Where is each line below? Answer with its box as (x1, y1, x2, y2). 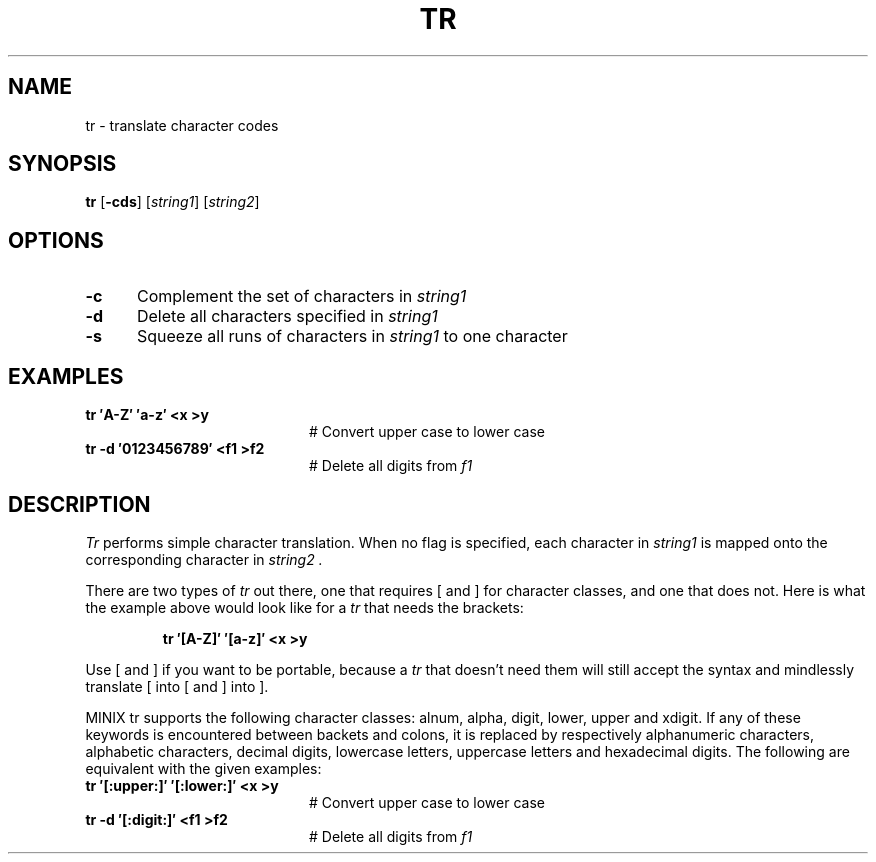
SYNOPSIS (8, 151, 117, 177)
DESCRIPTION (8, 491, 151, 517)
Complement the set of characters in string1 (136, 286, 467, 307)
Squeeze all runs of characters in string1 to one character (136, 326, 568, 347)
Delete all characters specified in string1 (136, 306, 438, 327)
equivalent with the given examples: (85, 759, 322, 777)
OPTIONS (8, 227, 104, 253)
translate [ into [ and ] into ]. (85, 677, 269, 695)
